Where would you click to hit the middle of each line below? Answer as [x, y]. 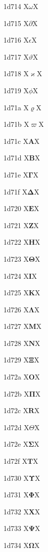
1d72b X [16, 393]
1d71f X [16, 191]
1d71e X [16, 174]
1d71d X [16, 158]
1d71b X [16, 124]
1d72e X [16, 444]
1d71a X [16, 107]
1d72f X [16, 461]
